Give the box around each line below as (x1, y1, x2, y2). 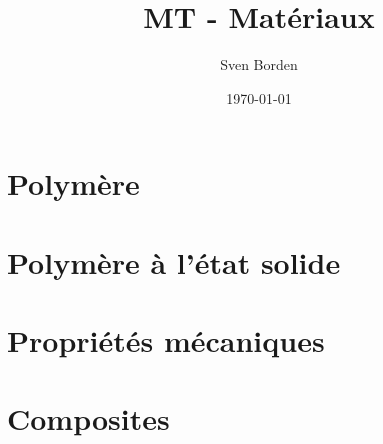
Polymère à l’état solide (7, 241, 341, 282)
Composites (7, 398, 170, 439)
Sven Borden (220, 54, 298, 75)
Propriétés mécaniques (7, 320, 325, 361)
